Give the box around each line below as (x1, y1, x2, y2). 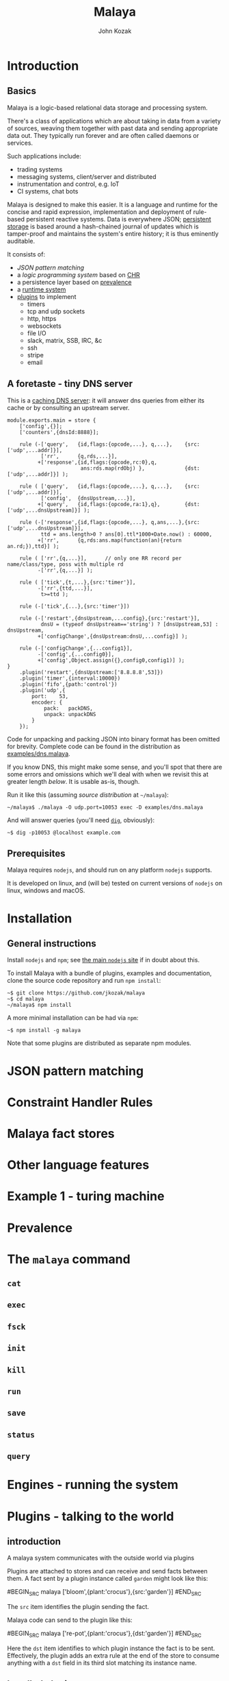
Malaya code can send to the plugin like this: (7, 1616, 133, 1624)
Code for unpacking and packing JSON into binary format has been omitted (7, 735, 220, 743)
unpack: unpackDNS (43, 711, 96, 717)
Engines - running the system (7, 1477, 179, 1492)
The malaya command (7, 1251, 131, 1267)
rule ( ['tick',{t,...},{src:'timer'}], (19, 579, 136, 586)
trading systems (16, 165, 63, 174)
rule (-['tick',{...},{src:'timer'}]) (19, 603, 130, 610)
